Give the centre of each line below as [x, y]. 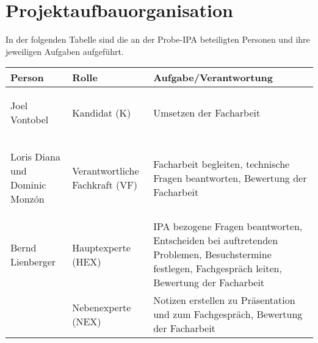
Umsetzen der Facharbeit [207, 112]
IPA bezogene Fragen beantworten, [228, 226]
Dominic [28, 185]
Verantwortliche [106, 171]
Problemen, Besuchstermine [212, 255]
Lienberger [33, 261]
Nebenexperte [102, 307]
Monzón [27, 199]
